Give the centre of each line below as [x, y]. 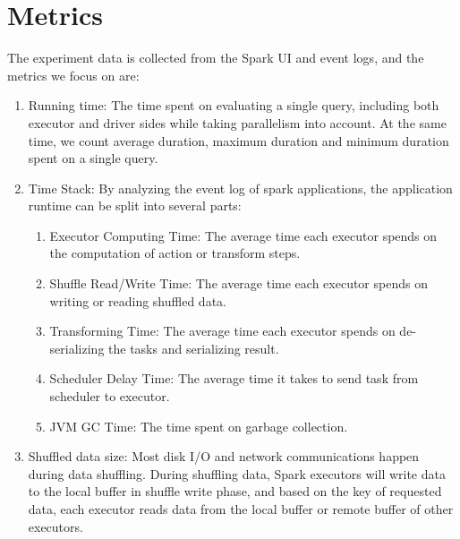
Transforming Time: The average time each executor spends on [222, 331]
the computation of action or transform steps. [175, 253]
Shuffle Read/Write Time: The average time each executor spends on [239, 283]
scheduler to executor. [110, 396]
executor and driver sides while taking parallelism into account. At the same [237, 122]
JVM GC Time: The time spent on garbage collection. [199, 426]
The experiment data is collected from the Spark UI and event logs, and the [216, 58]
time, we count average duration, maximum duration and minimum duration [239, 140]
